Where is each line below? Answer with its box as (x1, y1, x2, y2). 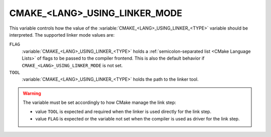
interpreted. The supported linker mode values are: (9, 32, 115, 38)
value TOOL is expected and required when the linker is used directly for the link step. (35, 108, 212, 115)
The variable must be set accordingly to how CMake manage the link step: (23, 99, 177, 105)
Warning (23, 90, 41, 96)
